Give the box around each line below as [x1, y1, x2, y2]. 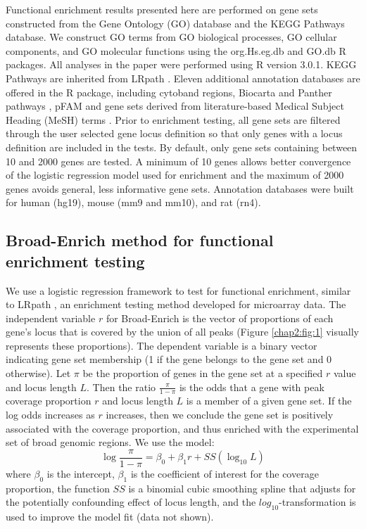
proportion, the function [6, 480, 110, 495]
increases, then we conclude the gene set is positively [106, 407, 334, 422]
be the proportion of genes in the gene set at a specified [82, 366, 323, 381]
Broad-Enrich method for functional [6, 229, 274, 251]
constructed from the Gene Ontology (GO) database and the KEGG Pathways [6, 15, 345, 30]
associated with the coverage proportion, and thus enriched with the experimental [6, 421, 359, 435]
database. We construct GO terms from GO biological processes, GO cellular [6, 30, 337, 44]
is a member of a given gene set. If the [186, 393, 352, 408]
